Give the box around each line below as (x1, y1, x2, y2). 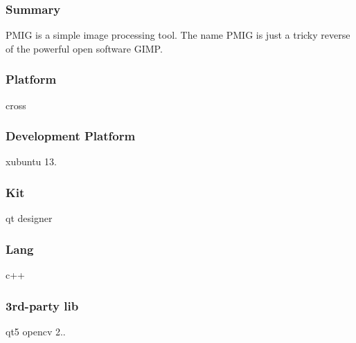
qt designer (6, 211, 53, 225)
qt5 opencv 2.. (6, 324, 66, 338)
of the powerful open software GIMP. (6, 41, 163, 55)
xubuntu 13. (6, 154, 57, 169)
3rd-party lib (6, 297, 79, 314)
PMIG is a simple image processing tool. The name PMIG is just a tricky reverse (6, 28, 350, 42)
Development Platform (6, 127, 136, 145)
